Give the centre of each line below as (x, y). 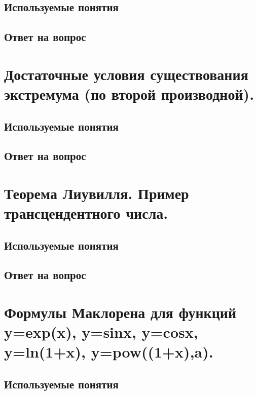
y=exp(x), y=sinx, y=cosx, (101, 332)
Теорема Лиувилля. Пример (97, 193)
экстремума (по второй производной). (129, 93)
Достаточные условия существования (126, 74)
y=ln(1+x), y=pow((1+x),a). (109, 352)
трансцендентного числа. (86, 213)
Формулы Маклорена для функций (120, 312)
